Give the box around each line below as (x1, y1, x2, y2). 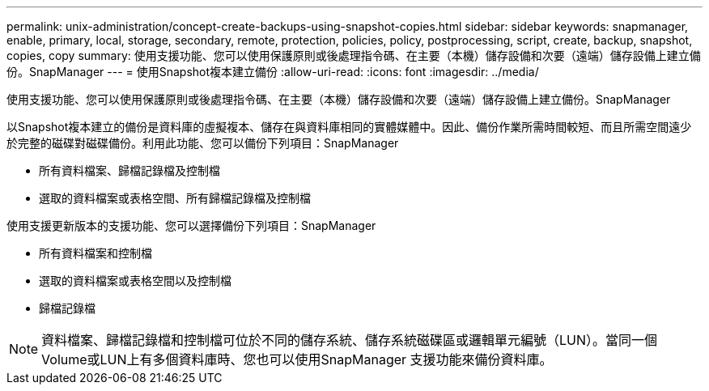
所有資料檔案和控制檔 (39, 246, 152, 260)
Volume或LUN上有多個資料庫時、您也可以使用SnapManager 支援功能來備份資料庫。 (41, 351, 553, 368)
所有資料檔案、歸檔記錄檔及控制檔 (39, 164, 220, 177)
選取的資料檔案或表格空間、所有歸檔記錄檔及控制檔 (39, 191, 311, 205)
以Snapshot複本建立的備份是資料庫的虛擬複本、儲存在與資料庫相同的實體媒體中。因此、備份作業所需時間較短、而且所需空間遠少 (6, 120, 692, 134)
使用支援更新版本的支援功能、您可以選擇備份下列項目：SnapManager (6, 219, 376, 232)
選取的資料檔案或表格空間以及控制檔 (39, 274, 231, 287)
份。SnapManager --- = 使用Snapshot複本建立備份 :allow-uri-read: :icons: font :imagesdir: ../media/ (6, 65, 539, 79)
